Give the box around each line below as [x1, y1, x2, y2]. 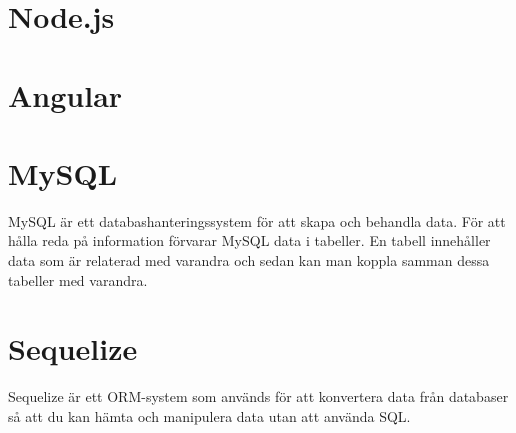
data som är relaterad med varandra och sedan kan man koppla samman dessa [8, 250, 490, 271]
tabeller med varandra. [8, 269, 148, 290]
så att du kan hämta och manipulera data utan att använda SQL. [8, 405, 411, 426]
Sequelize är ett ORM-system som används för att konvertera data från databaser [8, 386, 509, 407]
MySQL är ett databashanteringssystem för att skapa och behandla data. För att [8, 210, 506, 231]
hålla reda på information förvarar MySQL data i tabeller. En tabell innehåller [8, 230, 491, 251]
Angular [8, 74, 123, 115]
